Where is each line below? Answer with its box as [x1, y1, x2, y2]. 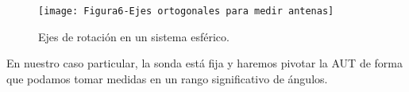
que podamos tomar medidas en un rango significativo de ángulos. [6, 70, 328, 86]
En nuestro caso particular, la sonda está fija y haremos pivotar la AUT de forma [6, 55, 403, 71]
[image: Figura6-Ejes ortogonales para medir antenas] [38, 6, 334, 17]
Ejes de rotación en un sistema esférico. [38, 28, 230, 44]
